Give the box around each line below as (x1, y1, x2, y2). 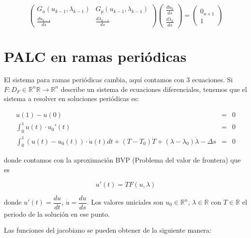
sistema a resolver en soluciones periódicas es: (4, 93, 139, 104)
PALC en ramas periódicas (4, 46, 187, 66)
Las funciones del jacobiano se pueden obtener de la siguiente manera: (4, 225, 211, 235)
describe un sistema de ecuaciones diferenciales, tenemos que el (60, 84, 247, 94)
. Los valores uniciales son (87, 197, 163, 207)
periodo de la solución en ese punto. (4, 208, 110, 219)
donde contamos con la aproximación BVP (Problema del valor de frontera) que (4, 155, 241, 165)
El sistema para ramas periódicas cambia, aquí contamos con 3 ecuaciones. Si (4, 74, 233, 84)
